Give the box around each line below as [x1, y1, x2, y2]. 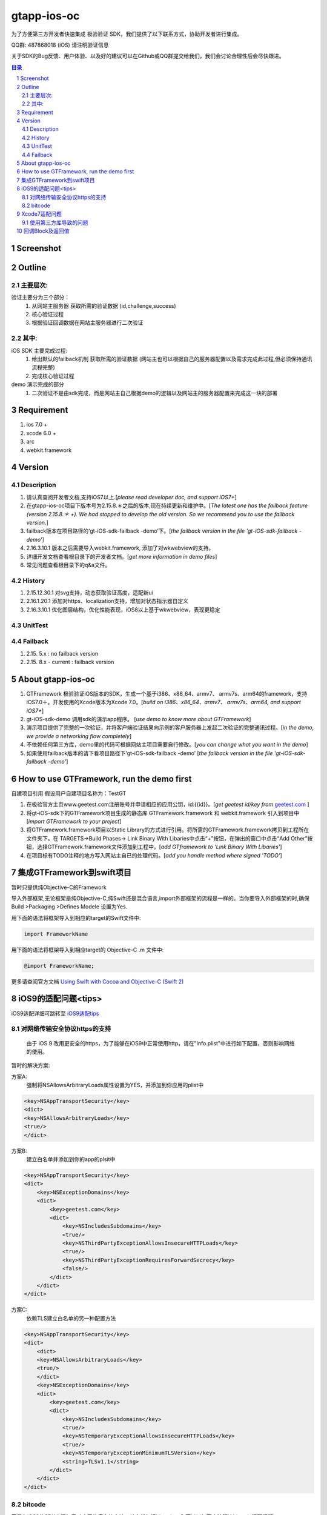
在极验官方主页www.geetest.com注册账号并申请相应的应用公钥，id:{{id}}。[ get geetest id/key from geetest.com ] [26, 801, 309, 808]
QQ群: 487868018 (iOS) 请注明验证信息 [11, 41, 109, 48]
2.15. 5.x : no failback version [26, 650, 99, 657]
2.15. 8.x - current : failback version [26, 658, 114, 665]
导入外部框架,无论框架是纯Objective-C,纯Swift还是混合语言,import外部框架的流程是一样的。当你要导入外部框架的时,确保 [11, 894, 310, 902]
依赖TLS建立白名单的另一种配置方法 [26, 1314, 116, 1322]
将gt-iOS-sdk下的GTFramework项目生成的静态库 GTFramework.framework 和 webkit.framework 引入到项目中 [26, 809, 300, 816]
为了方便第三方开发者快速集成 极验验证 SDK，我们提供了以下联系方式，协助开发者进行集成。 [11, 30, 243, 38]
